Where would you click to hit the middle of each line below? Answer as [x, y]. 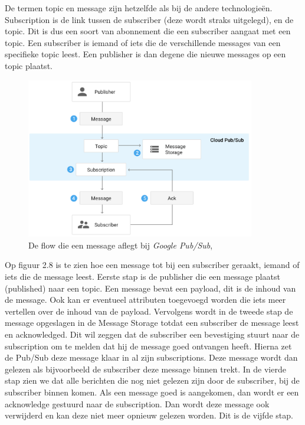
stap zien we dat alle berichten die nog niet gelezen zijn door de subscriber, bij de [152, 380]
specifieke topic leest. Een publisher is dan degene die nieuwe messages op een [145, 54]
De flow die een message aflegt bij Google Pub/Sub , [121, 245]
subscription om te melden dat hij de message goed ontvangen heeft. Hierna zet [148, 346]
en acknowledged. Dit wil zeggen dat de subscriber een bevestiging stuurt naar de [152, 334]
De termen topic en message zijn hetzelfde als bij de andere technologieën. [139, 8]
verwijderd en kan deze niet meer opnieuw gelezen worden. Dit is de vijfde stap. [149, 415]
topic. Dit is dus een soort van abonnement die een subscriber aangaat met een [148, 31]
